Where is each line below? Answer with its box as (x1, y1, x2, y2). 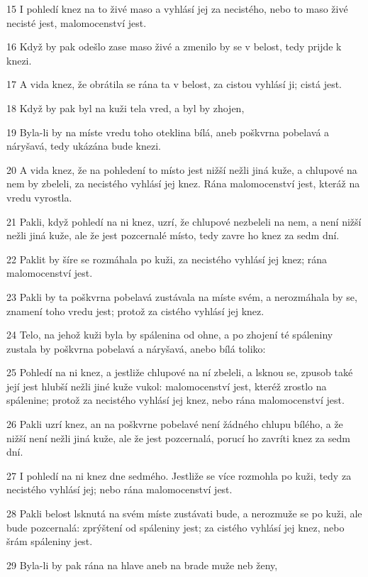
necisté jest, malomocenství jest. (6, 15, 147, 30)
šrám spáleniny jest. (6, 534, 93, 549)
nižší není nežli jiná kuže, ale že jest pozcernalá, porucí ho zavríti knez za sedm (6, 430, 350, 445)
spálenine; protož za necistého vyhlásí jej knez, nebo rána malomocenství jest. (6, 392, 345, 407)
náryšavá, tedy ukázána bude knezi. (6, 138, 161, 153)
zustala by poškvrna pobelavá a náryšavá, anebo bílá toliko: (6, 341, 266, 356)
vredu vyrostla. (6, 189, 72, 204)
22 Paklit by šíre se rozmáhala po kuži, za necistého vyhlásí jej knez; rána (6, 251, 328, 266)
